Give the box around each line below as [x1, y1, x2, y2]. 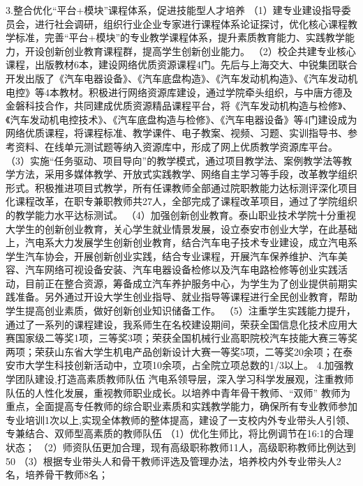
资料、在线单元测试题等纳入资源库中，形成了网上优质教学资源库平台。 [15, 139, 338, 153]
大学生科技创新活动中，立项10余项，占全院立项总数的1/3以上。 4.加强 [24, 358, 344, 372]
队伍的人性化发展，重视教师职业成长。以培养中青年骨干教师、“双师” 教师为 [6, 385, 350, 400]
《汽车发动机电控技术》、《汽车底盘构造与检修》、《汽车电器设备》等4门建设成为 [6, 112, 357, 126]
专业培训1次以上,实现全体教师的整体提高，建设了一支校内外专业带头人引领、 [6, 412, 355, 427]
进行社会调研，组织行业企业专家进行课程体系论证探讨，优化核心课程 [34, 16, 348, 31]
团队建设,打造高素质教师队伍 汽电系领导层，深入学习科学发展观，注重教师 [15, 372, 354, 386]
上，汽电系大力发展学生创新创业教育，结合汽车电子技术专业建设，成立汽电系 [6, 235, 357, 250]
